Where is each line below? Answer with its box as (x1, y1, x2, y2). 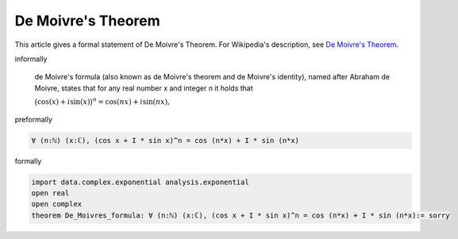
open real (31, 189, 70, 198)
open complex (31, 199, 83, 209)
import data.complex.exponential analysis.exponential (31, 177, 249, 187)
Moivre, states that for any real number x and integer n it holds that (34, 83, 253, 93)
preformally (14, 114, 53, 124)
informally (14, 54, 48, 64)
